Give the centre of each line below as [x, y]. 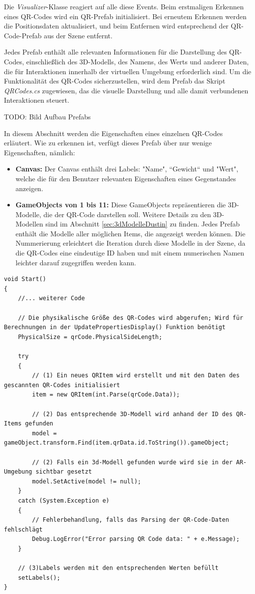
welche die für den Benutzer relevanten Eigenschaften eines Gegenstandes [126, 178]
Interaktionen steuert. [37, 100]
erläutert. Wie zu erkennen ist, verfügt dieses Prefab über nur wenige [108, 143]
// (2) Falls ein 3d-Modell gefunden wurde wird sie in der [132, 462]
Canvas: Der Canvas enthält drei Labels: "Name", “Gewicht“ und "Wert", [127, 169]
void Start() [25, 279]
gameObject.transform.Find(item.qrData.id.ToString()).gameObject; [117, 443]
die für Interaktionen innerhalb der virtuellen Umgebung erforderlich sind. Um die [128, 71]
